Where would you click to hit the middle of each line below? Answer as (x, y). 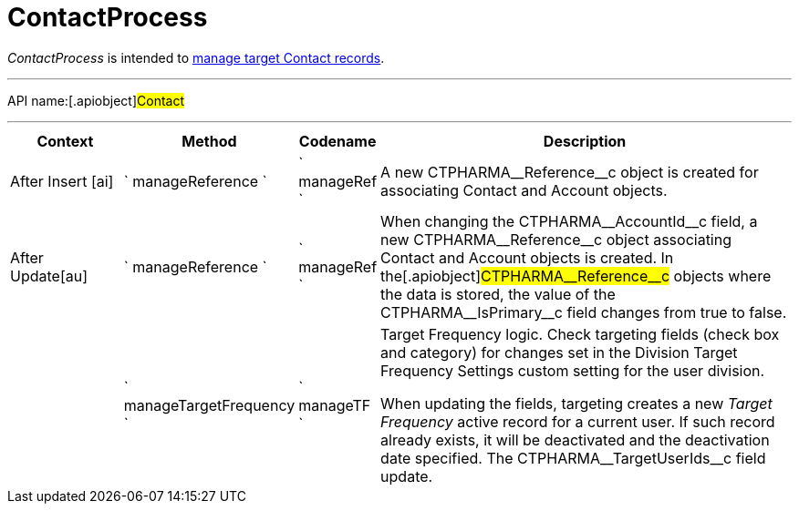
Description (585, 141)
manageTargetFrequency (209, 405)
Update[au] (49, 276)
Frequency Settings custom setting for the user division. (573, 370)
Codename (337, 141)
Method (209, 141)
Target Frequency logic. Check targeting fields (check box (580, 334)
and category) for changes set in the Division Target (559, 352)
